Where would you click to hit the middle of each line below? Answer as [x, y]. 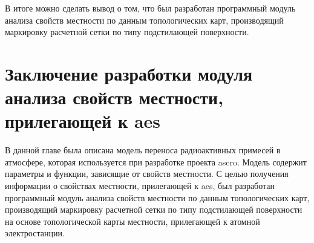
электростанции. [35, 233]
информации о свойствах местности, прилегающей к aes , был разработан [140, 186]
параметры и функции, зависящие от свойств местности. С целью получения [147, 174]
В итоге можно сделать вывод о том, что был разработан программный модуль [150, 8]
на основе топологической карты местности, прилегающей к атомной [132, 221]
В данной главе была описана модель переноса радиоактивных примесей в [143, 150]
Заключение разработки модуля [129, 73]
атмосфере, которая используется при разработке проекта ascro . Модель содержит [156, 161]
